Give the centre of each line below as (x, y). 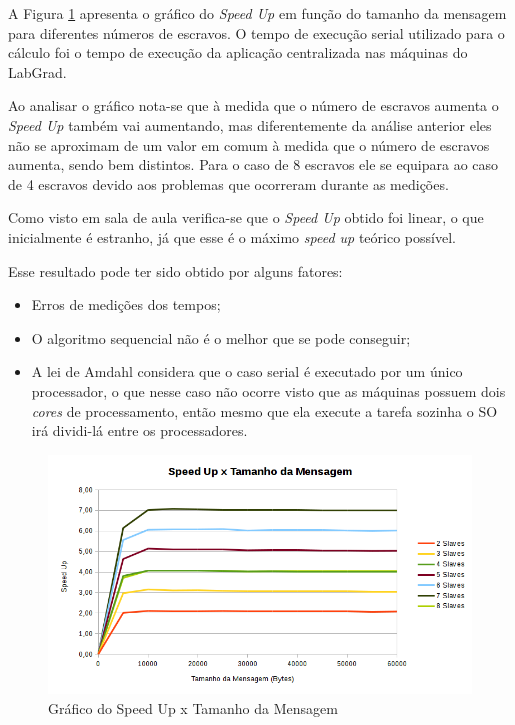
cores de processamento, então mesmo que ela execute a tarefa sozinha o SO (264, 410)
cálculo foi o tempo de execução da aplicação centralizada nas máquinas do (238, 52)
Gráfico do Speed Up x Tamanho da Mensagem (193, 707)
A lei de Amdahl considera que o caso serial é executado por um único (247, 371)
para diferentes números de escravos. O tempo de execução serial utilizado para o (256, 32)
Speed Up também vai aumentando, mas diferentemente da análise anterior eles (250, 124)
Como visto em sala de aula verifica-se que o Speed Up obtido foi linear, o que (246, 217)
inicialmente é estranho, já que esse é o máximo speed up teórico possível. (232, 236)
